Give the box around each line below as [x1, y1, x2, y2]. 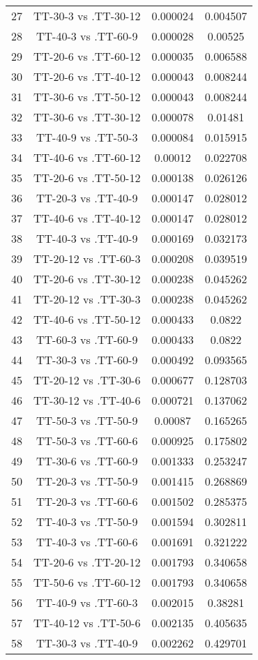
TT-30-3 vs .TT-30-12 [33, 8, 141, 24]
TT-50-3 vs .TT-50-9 [36, 412, 138, 428]
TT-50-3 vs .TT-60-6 [36, 433, 138, 449]
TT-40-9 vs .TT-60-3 [36, 594, 138, 610]
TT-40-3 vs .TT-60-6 [36, 534, 138, 550]
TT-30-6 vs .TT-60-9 [36, 453, 138, 469]
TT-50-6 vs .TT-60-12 [33, 574, 141, 590]
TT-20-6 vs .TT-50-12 [33, 170, 141, 186]
